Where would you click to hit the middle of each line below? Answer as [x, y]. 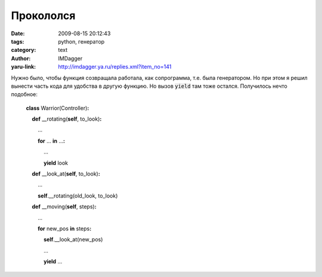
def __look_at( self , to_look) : [66, 174]
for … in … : [52, 141]
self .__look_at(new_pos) [73, 239]
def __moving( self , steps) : [64, 207]
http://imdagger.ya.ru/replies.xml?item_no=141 [115, 67]
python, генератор [81, 41]
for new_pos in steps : [65, 228]
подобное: [24, 94]
